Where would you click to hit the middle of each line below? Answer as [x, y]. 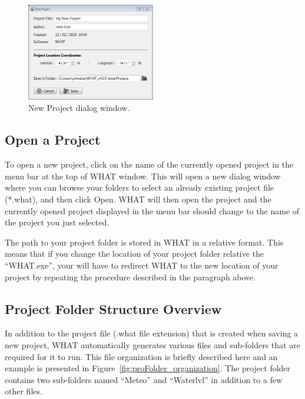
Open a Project [53, 140]
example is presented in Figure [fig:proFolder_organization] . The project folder [148, 368]
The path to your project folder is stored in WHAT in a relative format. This [144, 242]
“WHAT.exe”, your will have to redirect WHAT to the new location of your [142, 265]
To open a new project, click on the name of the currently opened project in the [149, 164]
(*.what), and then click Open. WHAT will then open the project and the [138, 199]
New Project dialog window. [79, 108]
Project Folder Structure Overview [113, 308]
